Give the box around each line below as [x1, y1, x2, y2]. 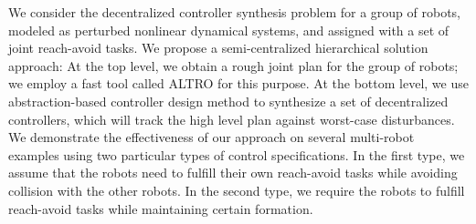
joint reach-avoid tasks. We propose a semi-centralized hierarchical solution [8, 38, 428, 57]
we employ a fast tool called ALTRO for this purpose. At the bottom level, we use [8, 74, 469, 93]
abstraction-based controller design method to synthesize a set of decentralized [8, 91, 449, 110]
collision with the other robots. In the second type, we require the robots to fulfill [8, 180, 465, 199]
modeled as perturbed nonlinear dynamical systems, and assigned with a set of [8, 20, 450, 39]
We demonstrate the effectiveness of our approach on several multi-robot [8, 127, 415, 147]
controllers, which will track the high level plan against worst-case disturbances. [8, 109, 455, 128]
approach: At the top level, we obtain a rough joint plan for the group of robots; [8, 56, 459, 75]
